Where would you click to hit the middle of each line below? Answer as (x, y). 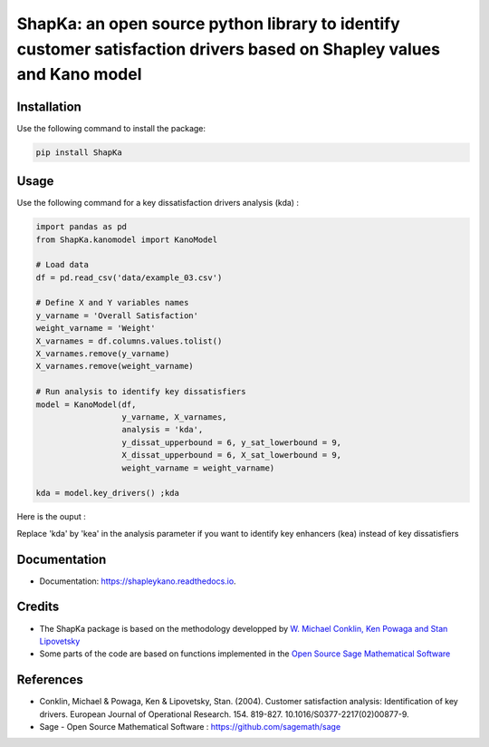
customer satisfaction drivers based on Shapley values (229, 49)
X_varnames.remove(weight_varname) (115, 366)
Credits (38, 607)
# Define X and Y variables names (112, 303)
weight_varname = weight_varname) (198, 468)
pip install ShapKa (79, 152)
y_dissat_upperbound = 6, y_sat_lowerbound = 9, (232, 442)
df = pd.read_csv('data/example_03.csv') (129, 277)
